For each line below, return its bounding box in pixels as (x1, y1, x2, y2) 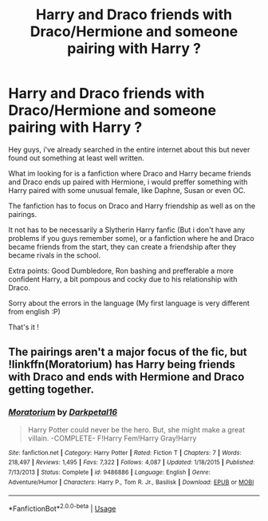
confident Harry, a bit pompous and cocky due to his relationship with (8, 274, 238, 284)
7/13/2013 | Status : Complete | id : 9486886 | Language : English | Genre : (8, 468, 211, 476)
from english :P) (8, 306, 61, 316)
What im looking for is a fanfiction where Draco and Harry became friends (8, 168, 251, 178)
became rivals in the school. (8, 250, 101, 260)
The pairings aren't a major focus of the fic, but (8, 345, 247, 359)
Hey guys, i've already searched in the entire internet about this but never (8, 144, 250, 154)
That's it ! (8, 322, 40, 332)
